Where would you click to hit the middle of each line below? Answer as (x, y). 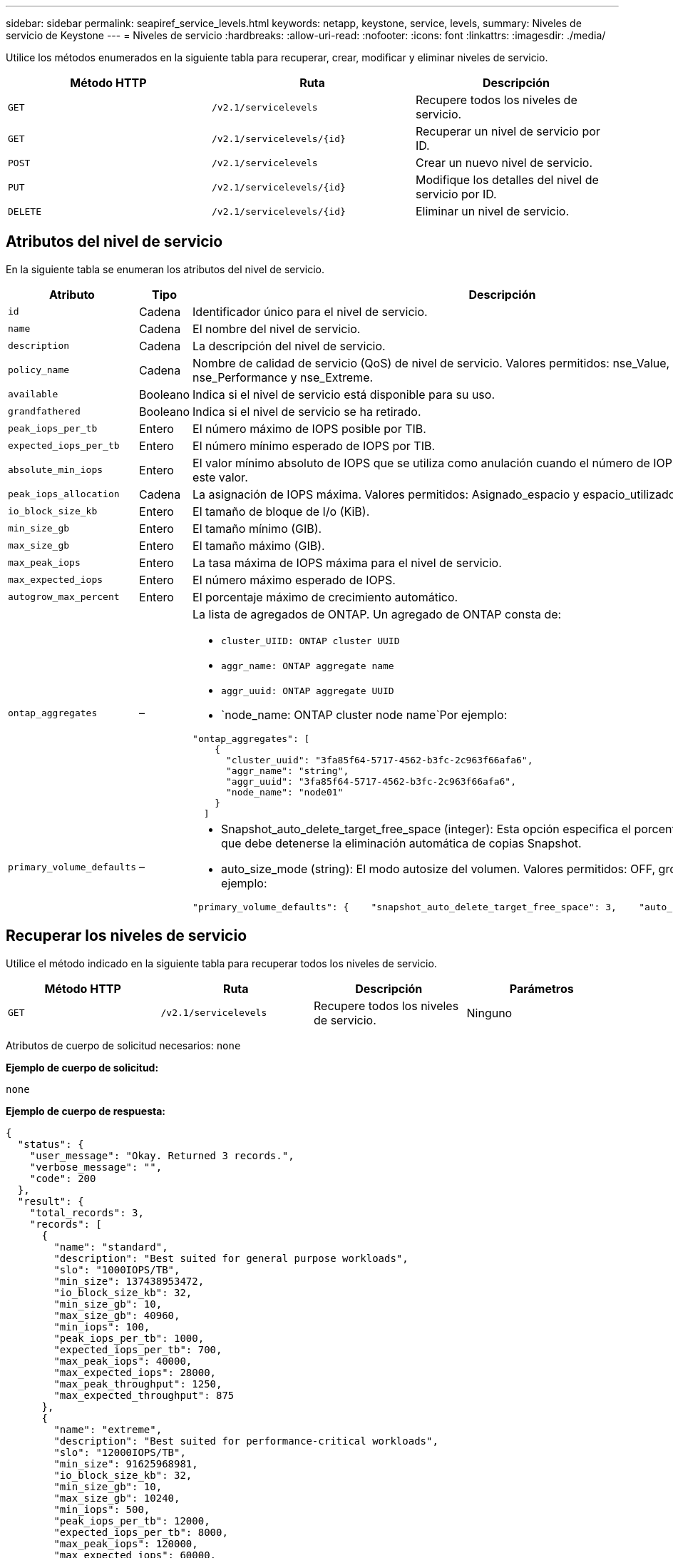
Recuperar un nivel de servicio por (508, 131)
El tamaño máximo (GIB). (259, 545)
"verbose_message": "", (96, 1167)
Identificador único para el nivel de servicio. (310, 311)
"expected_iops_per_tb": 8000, (141, 1532)
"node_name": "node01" (285, 792)
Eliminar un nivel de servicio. (492, 211)
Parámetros (541, 988)
